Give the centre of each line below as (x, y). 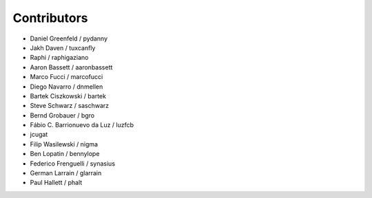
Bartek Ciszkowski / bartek (68, 96)
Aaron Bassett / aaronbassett (71, 67)
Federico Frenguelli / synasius (73, 163)
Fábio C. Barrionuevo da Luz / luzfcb (82, 125)
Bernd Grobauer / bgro (62, 115)
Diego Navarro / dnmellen (66, 87)
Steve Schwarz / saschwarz (70, 106)
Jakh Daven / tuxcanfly (63, 47)
